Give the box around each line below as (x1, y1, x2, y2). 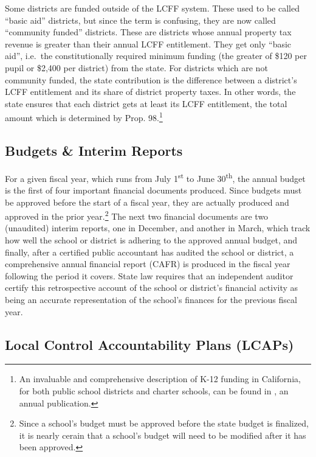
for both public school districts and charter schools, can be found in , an (19, 385, 289, 397)
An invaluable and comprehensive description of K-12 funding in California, (19, 372, 301, 385)
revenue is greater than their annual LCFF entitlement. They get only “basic (5, 37, 292, 50)
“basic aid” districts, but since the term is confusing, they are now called (5, 13, 276, 26)
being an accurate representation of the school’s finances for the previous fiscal (5, 293, 297, 306)
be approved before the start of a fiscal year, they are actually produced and (5, 195, 289, 208)
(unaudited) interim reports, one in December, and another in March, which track (5, 222, 311, 234)
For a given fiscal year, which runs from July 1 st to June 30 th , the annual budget (5, 170, 306, 184)
